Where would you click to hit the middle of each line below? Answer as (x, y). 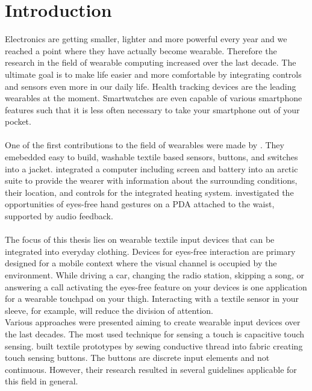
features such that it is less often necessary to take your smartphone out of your (152, 109)
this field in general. (42, 381)
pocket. (18, 121)
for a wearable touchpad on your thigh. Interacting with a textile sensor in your (152, 299)
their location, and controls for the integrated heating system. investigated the (149, 192)
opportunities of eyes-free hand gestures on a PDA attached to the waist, (140, 204)
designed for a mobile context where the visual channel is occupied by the (141, 263)
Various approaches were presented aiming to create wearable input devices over (153, 322)
